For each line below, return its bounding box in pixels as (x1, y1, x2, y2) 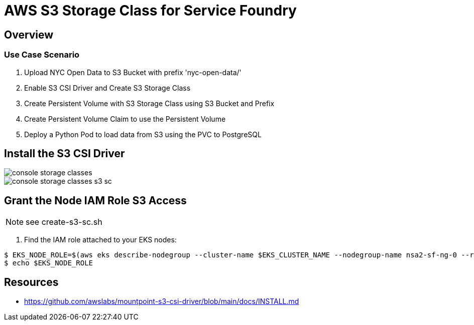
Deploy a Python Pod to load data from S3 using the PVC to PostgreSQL (24, 130, 262, 139)
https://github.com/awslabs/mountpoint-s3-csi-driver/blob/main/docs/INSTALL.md (24, 297, 299, 306)
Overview (4, 28, 54, 41)
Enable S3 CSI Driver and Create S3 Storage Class (24, 83, 191, 92)
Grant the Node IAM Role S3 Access (4, 194, 187, 207)
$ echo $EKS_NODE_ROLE (4, 259, 93, 267)
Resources (4, 275, 59, 288)
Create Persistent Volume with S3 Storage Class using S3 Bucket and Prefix (24, 99, 275, 108)
